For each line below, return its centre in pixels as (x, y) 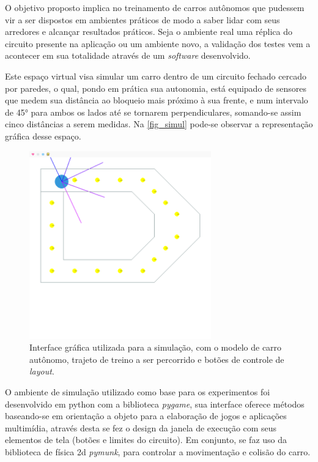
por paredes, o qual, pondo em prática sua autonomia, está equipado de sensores (156, 88)
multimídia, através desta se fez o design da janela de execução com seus (141, 427)
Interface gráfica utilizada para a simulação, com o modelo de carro (156, 347)
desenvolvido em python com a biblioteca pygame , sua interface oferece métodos (155, 404)
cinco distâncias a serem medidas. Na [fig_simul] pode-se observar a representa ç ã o (159, 124)
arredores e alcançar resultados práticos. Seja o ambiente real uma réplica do (149, 32)
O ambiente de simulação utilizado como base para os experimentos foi (138, 392)
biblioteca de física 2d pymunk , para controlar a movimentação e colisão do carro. (158, 451)
